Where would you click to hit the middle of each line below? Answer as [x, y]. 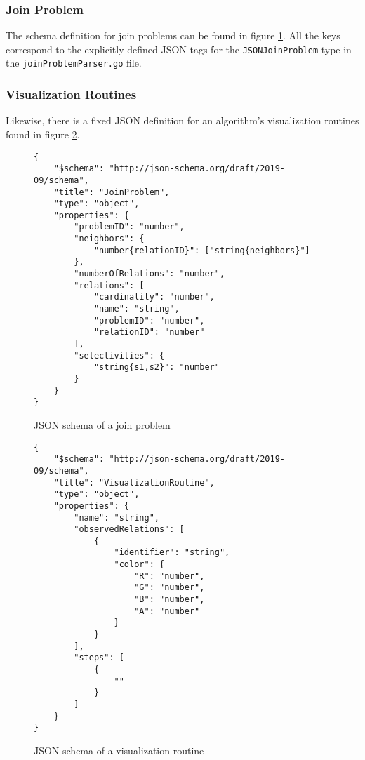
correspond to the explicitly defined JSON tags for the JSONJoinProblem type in [179, 49]
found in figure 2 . [43, 134]
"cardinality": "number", [154, 297]
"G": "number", [170, 588]
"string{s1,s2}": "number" [157, 367]
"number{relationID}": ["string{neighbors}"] [202, 250]
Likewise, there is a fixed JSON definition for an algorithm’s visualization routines [182, 120]
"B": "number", [170, 600]
